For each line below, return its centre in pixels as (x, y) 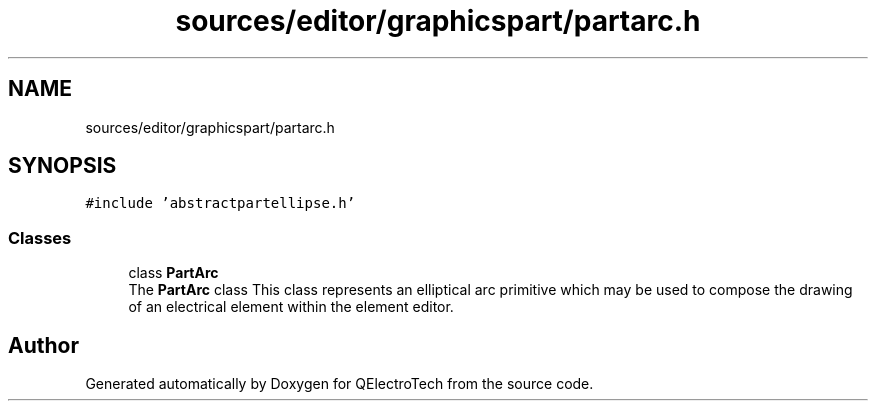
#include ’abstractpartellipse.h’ (220, 203)
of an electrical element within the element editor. (291, 307)
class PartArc (173, 273)
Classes (40, 237)
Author (43, 345)
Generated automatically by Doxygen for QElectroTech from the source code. (339, 384)
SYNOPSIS (62, 166)
